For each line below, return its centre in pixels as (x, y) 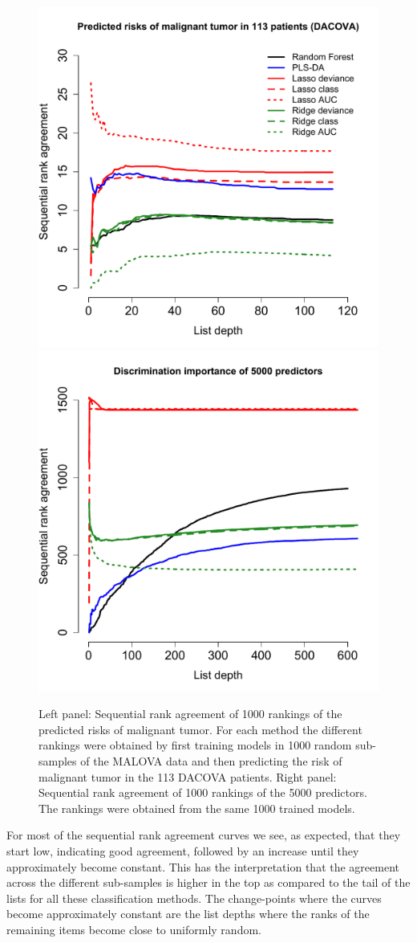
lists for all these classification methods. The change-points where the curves (194, 898)
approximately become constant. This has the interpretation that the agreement (203, 866)
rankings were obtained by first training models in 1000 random (195, 745)
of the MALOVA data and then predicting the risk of (211, 760)
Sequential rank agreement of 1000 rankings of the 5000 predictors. (203, 792)
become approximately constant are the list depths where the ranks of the (188, 914)
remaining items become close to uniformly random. (134, 929)
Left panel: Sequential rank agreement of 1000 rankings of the (190, 714)
